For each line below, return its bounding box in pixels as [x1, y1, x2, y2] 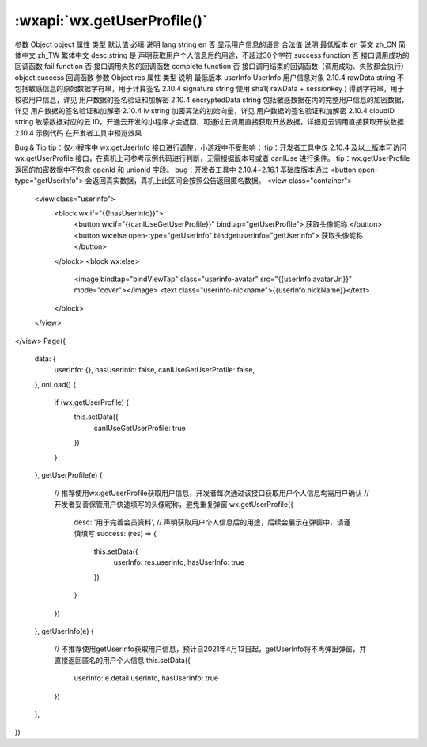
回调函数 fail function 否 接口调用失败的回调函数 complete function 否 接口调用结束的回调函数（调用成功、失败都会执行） [14, 62, 409, 71]
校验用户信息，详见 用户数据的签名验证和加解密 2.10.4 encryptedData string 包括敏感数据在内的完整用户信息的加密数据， [14, 95, 409, 105]
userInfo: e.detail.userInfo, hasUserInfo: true [74, 673, 219, 683]
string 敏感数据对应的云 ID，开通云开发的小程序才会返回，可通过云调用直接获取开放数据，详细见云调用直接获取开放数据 [14, 117, 405, 127]
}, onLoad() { [34, 379, 77, 389]
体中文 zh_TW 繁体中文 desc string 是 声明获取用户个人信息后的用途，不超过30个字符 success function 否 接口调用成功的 [14, 50, 410, 59]
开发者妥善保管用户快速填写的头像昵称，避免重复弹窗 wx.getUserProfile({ [54, 499, 294, 509]
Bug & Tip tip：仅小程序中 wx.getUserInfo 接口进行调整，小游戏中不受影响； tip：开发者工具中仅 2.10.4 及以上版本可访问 [14, 143, 407, 152]
